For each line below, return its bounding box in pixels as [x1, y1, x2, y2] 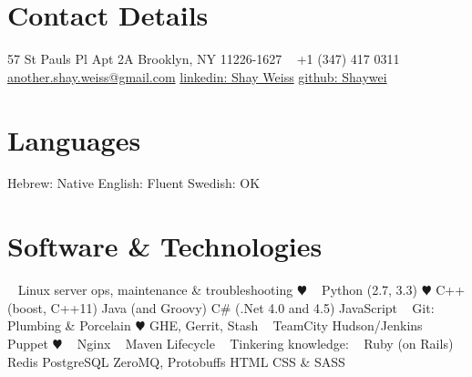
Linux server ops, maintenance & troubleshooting [17, 280, 293, 299]
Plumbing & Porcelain [7, 316, 131, 335]
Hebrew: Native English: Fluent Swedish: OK [7, 173, 261, 193]
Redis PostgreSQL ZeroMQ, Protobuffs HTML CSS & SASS [7, 351, 345, 371]
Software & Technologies [7, 227, 323, 265]
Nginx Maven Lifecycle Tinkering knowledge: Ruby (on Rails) [77, 333, 454, 352]
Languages [7, 120, 141, 158]
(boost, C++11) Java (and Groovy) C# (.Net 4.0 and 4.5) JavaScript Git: [7, 298, 435, 317]
